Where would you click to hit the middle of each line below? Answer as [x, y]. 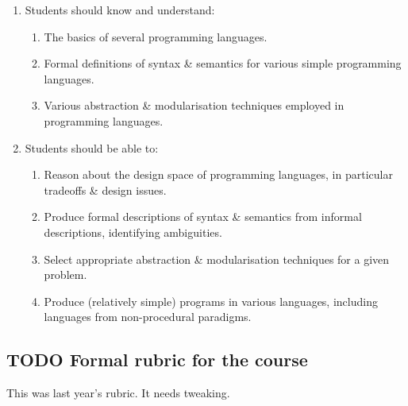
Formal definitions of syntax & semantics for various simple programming [223, 63]
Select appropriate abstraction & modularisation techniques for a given [217, 259]
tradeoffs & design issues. [105, 189]
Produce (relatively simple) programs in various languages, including [211, 301]
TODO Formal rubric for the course [157, 360]
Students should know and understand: [120, 10]
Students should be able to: [92, 147]
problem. [65, 275]
